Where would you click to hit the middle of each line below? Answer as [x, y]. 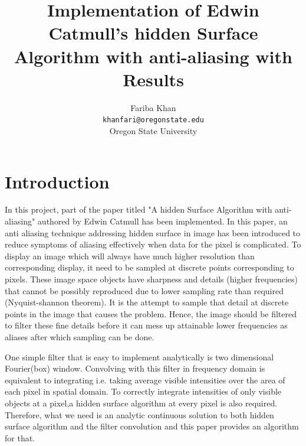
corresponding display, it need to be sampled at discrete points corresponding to [149, 267]
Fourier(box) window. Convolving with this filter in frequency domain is [135, 368]
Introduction [57, 181]
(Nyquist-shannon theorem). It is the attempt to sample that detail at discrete [147, 302]
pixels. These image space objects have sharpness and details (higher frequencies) [151, 279]
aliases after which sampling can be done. [80, 337]
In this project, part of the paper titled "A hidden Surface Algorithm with [139, 209]
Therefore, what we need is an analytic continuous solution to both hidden [139, 414]
